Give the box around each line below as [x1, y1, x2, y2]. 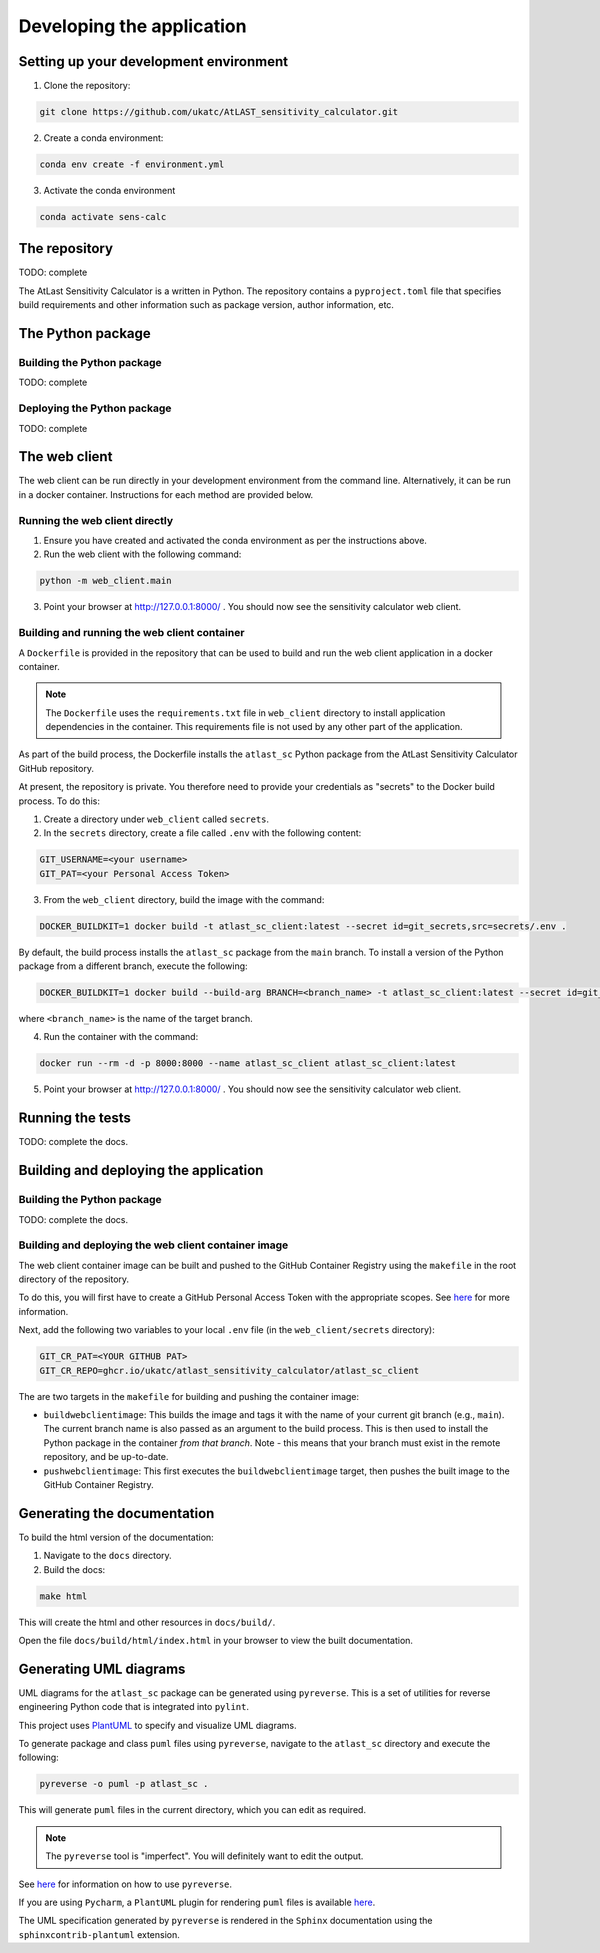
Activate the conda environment [43, 185, 176, 196]
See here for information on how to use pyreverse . [18, 1878, 233, 1890]
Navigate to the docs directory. [43, 1550, 172, 1562]
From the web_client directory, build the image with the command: [43, 893, 325, 905]
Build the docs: [43, 1563, 106, 1575]
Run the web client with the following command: [43, 548, 242, 560]
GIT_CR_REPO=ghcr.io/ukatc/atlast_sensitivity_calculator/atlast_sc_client [39, 1365, 420, 1376]
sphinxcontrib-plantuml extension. [18, 1928, 180, 1940]
